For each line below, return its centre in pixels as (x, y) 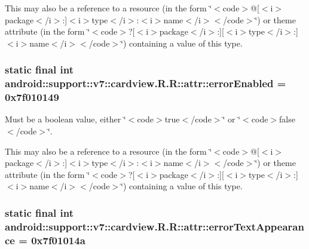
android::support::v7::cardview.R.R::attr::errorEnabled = (146, 83)
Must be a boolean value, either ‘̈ (65, 119)
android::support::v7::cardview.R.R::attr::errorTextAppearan (154, 226)
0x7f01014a (58, 240)
